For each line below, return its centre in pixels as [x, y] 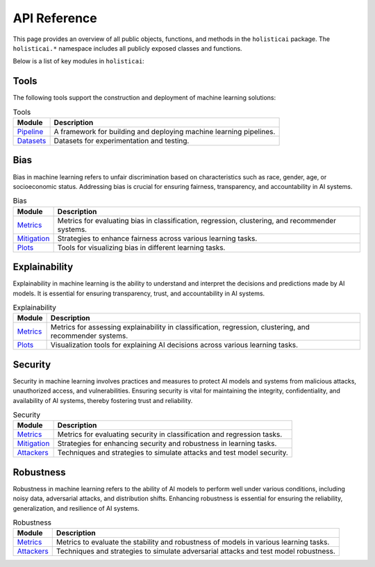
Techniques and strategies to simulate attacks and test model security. [173, 453]
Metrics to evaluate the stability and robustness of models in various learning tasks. [193, 542]
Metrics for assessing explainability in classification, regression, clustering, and [180, 327]
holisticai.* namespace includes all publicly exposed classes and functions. [127, 48]
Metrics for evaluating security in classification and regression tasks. [170, 434]
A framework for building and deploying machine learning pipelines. [165, 132]
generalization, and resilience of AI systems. [76, 508]
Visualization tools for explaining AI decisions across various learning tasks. [174, 345]
